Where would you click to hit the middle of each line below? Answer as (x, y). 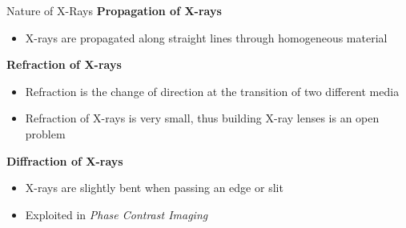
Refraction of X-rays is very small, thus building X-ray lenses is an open (202, 118)
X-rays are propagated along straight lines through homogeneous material (206, 37)
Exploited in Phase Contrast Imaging (117, 214)
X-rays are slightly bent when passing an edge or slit (154, 188)
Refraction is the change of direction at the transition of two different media (212, 91)
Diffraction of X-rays (65, 160)
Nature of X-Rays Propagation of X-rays (114, 10)
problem (45, 133)
